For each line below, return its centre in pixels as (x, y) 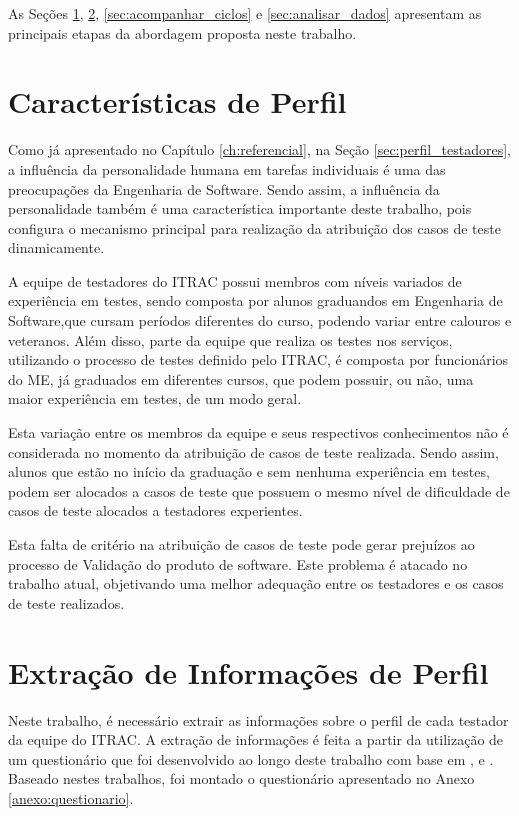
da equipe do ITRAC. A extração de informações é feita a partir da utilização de (256, 739)
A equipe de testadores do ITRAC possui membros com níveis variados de (235, 280)
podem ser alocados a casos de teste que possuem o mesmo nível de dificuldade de (259, 490)
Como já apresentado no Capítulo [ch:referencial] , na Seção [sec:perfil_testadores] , (259, 149)
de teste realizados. (66, 602)
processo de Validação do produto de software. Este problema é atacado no (238, 563)
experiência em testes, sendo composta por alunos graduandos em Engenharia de (255, 300)
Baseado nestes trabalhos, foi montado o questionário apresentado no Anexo (241, 778)
